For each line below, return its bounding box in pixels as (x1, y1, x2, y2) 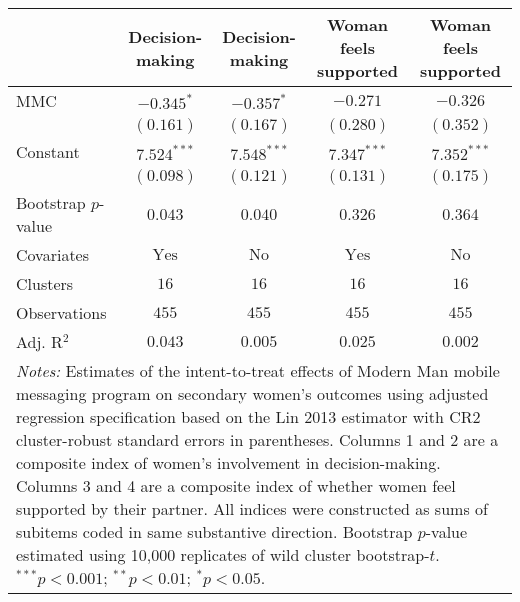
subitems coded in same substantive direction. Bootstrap (16, 520, 413, 543)
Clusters (16, 272, 74, 295)
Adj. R (16, 330, 63, 353)
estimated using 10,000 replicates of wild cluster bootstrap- (16, 543, 430, 566)
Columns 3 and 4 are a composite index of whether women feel (16, 474, 456, 497)
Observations (16, 301, 107, 324)
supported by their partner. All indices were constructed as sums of (16, 497, 488, 520)
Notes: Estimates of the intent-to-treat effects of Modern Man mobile (16, 359, 500, 382)
